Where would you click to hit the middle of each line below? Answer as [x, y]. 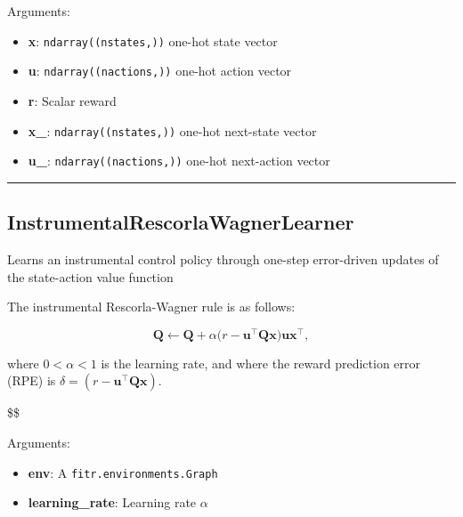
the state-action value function [90, 276]
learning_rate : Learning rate [112, 502]
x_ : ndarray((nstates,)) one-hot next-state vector [172, 130]
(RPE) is [32, 380]
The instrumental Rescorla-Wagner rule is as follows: [151, 307]
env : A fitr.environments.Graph [123, 472]
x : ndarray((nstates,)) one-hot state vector [153, 40]
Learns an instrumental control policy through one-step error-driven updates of [223, 259]
